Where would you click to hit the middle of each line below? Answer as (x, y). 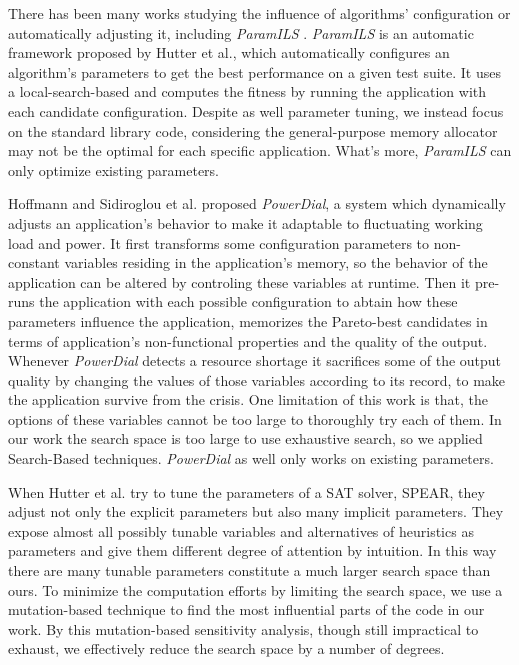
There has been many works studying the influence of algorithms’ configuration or (259, 13)
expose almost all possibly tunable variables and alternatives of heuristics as (241, 530)
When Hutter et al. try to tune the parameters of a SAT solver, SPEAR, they (246, 491)
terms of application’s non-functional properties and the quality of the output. (248, 340)
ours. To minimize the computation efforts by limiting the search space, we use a (255, 589)
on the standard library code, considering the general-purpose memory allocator (253, 130)
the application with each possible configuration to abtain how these (248, 301)
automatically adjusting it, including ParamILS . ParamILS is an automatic (241, 32)
